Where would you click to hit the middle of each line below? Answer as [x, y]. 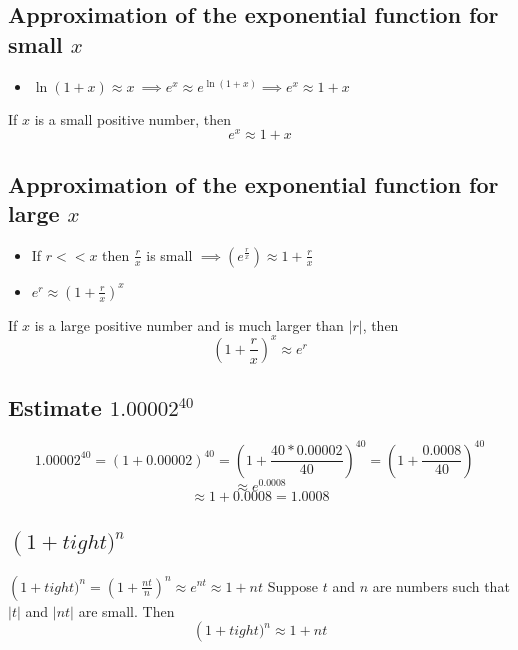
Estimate [55, 407]
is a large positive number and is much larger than [189, 324]
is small [169, 254]
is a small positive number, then [132, 118]
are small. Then [126, 610]
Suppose [292, 585]
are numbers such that [441, 585]
